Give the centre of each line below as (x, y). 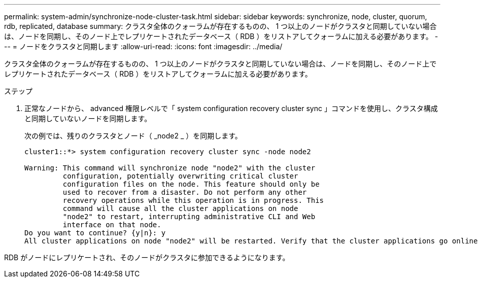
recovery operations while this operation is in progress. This (193, 200)
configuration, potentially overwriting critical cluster (180, 176)
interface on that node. (112, 225)
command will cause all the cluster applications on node (180, 208)
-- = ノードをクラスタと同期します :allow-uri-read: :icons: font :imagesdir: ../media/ (143, 46)
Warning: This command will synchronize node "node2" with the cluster (170, 168)
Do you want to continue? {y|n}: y (95, 233)
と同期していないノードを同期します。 (88, 118)
